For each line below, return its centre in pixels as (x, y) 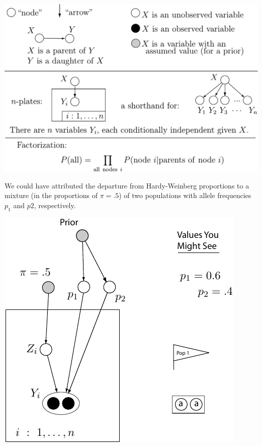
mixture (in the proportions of (51, 195)
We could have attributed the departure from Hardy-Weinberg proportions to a (127, 185)
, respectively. (55, 205)
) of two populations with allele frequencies (185, 195)
